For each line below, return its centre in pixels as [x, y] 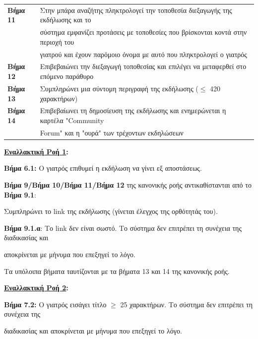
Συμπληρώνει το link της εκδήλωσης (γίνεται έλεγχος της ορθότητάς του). [111, 211]
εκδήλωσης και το [65, 20]
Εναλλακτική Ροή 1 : [36, 151]
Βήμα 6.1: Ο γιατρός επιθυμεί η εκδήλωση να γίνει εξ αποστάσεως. [103, 168]
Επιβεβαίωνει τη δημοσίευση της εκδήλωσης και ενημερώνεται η [133, 110]
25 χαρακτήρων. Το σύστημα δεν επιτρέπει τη [186, 304]
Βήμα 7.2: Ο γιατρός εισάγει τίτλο [55, 304]
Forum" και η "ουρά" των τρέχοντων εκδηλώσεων [112, 132]
